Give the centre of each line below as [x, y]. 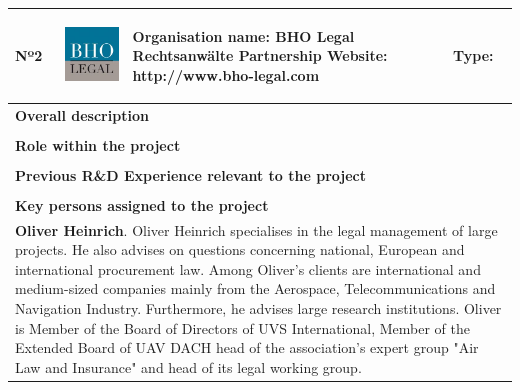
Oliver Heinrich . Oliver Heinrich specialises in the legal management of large [256, 229]
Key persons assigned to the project [142, 204]
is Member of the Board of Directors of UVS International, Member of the [242, 327]
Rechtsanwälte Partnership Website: [260, 55]
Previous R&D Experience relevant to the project [190, 174]
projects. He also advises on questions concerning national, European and [240, 249]
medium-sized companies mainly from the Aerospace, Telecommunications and [255, 288]
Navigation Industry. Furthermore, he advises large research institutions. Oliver [258, 308]
